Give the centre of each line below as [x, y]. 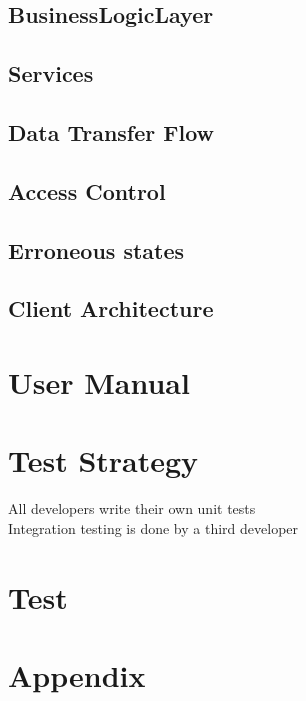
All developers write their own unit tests [132, 508]
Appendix [77, 674]
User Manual [99, 381]
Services [51, 73]
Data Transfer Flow [111, 131]
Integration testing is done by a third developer [153, 527]
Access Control [87, 190]
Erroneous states [96, 249]
